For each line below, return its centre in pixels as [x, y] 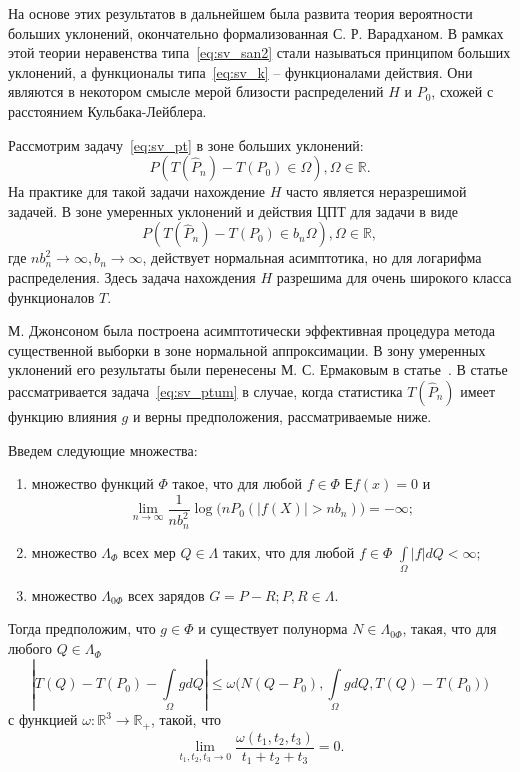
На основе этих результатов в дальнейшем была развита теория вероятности [240, 13]
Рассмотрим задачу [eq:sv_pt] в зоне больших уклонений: [186, 144]
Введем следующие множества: [103, 449]
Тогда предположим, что [82, 628]
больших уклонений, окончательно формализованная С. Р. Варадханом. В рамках [256, 32]
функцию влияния [62, 415]
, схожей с [462, 91]
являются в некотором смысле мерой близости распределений [196, 91]
